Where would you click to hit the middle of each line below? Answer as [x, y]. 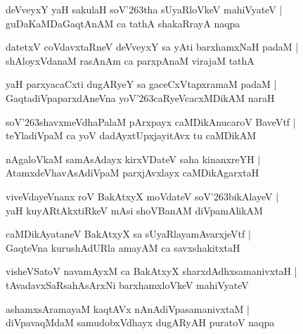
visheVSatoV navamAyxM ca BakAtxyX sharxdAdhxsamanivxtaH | [151, 271]
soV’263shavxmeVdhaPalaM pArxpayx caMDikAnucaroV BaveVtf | [151, 121]
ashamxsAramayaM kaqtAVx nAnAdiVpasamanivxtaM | [128, 308]
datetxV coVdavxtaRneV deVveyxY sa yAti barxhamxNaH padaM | [152, 47]
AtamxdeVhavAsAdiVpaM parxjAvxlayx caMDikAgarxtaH [133, 173]
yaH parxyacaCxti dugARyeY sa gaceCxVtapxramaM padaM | [141, 84]
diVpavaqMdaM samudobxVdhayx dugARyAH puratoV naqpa [140, 322]
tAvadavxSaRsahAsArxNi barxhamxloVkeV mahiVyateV [127, 284]
